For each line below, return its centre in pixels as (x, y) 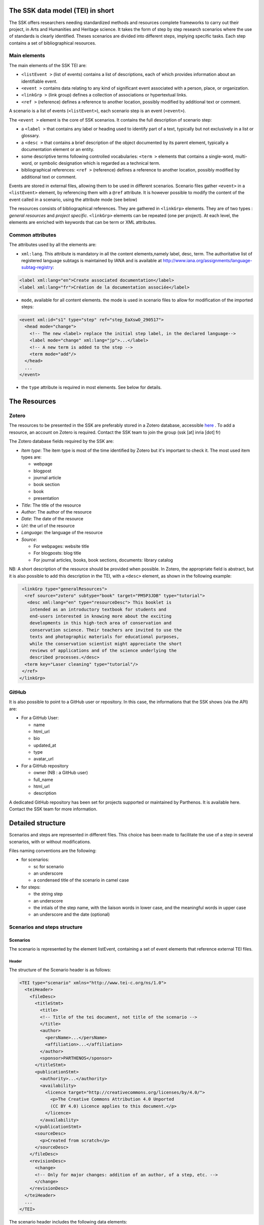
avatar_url (44, 759)
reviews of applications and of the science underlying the (103, 651)
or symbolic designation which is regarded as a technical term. (97, 163)
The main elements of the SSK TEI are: (48, 65)
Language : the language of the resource (62, 533)
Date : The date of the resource (52, 519)
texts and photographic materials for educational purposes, (104, 637)
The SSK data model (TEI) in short (62, 11)
